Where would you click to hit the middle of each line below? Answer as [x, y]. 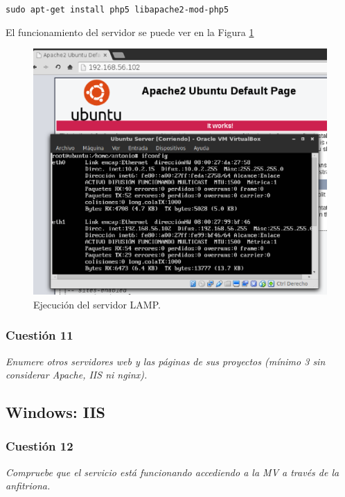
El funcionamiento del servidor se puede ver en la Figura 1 [130, 32]
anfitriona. [28, 486]
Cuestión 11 [39, 335]
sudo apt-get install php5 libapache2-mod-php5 [117, 10]
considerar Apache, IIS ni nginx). [77, 375]
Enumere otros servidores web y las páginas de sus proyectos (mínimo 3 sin [166, 361]
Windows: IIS [56, 412]
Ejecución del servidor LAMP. [97, 304]
